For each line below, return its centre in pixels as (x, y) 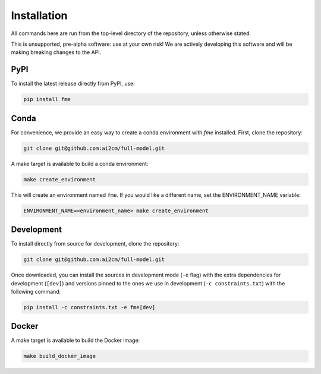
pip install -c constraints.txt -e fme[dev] (89, 307)
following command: (36, 291)
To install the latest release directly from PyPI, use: (73, 84)
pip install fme (47, 99)
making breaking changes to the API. (56, 52)
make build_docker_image (60, 356)
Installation (39, 15)
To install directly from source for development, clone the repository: (95, 244)
